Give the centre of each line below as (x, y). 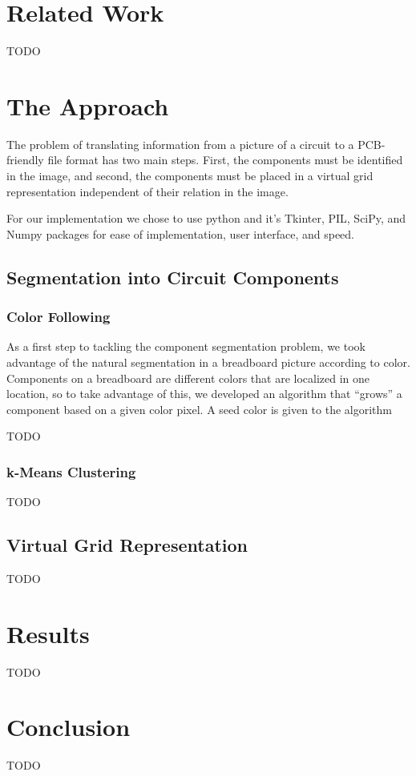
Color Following (59, 317)
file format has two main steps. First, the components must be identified (225, 160)
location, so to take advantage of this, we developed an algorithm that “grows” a (204, 394)
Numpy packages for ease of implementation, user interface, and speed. (181, 233)
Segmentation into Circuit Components (173, 277)
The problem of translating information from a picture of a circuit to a (180, 144)
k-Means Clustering (71, 471)
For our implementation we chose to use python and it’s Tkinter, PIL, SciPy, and (206, 218)
